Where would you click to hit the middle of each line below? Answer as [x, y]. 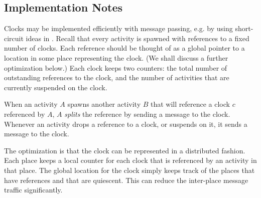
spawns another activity [104, 104]
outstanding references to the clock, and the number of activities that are [117, 77]
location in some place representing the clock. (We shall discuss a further [116, 57]
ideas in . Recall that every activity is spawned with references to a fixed [138, 38]
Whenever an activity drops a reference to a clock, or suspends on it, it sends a [126, 124]
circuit [14, 38]
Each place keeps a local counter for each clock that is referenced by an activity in [130, 160]
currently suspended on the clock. [56, 87]
